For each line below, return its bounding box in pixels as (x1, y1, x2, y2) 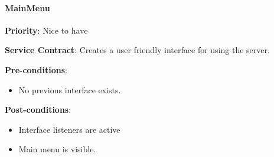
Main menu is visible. (18, 143, 96, 155)
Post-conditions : (5, 103, 71, 116)
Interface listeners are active (18, 123, 120, 135)
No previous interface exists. (18, 83, 121, 96)
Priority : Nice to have (5, 24, 88, 36)
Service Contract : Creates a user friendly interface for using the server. (5, 44, 270, 56)
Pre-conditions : (5, 63, 67, 76)
